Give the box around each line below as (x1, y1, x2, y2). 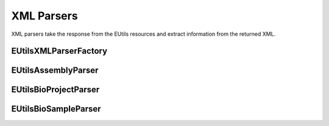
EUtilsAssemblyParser (11, 65, 99, 76)
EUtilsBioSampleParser (11, 104, 101, 114)
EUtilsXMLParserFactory (11, 46, 108, 56)
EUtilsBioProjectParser (11, 85, 100, 95)
